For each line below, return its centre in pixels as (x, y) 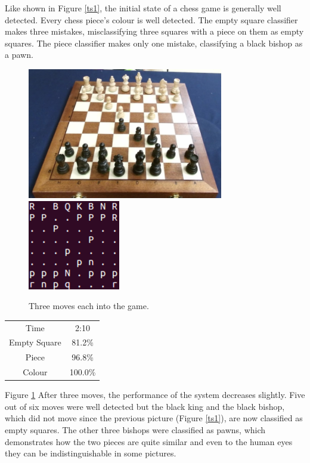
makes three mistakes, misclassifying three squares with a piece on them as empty (154, 31)
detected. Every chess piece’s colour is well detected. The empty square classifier (151, 19)
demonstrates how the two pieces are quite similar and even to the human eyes (149, 441)
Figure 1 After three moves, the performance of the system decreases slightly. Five (155, 395)
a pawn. (19, 55)
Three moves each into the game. (89, 306)
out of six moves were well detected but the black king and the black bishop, (145, 406)
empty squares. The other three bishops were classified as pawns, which (135, 429)
